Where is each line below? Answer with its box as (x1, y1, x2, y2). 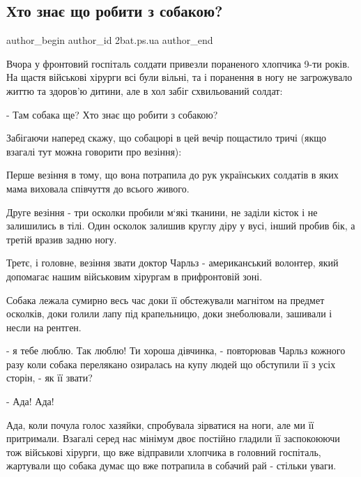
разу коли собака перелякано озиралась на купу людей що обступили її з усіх (6, 356, 336, 371)
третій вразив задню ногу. (6, 232, 117, 246)
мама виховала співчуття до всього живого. (6, 181, 190, 195)
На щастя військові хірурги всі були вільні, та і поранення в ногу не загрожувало (6, 70, 353, 84)
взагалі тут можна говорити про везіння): (6, 144, 182, 158)
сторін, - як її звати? (6, 370, 93, 385)
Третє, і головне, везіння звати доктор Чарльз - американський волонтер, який (6, 255, 339, 270)
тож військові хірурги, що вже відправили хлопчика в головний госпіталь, (6, 444, 321, 459)
